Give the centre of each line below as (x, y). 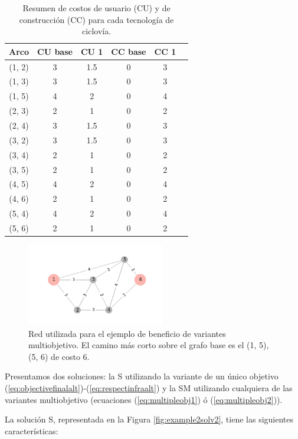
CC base (129, 51)
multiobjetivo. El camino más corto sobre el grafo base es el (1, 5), (149, 345)
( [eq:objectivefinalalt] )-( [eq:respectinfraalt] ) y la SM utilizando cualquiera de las (149, 388)
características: (32, 430)
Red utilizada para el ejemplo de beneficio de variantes (127, 333)
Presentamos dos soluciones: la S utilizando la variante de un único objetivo (142, 376)
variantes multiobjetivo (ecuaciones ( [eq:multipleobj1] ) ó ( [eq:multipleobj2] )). (144, 399)
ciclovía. (97, 31)
